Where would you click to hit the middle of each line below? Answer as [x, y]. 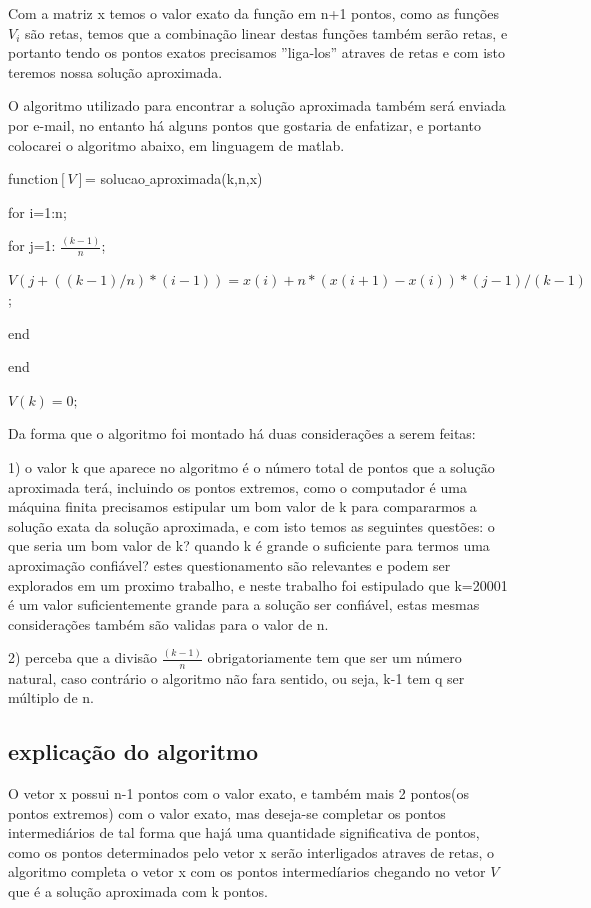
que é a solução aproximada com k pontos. [138, 890]
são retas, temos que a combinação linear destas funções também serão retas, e [266, 32]
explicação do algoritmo [133, 751]
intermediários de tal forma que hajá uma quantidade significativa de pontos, [244, 832]
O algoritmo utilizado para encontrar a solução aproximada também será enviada [257, 105]
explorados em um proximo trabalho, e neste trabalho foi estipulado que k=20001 [258, 584]
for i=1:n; [37, 211]
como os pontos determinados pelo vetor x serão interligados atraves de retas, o [251, 851]
